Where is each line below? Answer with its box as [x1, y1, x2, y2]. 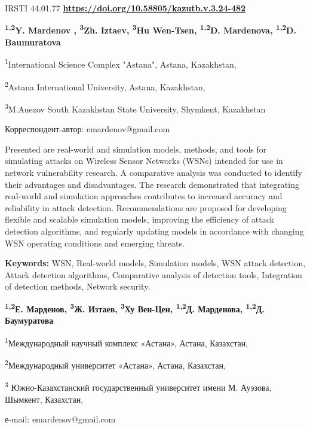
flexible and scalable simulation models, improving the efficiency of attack [5, 213, 274, 226]
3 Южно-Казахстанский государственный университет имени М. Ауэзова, [5, 379, 272, 393]
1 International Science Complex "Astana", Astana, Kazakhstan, [5, 56, 237, 71]
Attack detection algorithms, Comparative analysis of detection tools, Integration [5, 268, 302, 281]
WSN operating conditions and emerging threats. [5, 236, 185, 249]
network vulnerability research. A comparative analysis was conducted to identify [5, 166, 302, 178]
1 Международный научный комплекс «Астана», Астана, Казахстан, [5, 334, 248, 349]
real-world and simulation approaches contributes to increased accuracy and [5, 190, 283, 202]
